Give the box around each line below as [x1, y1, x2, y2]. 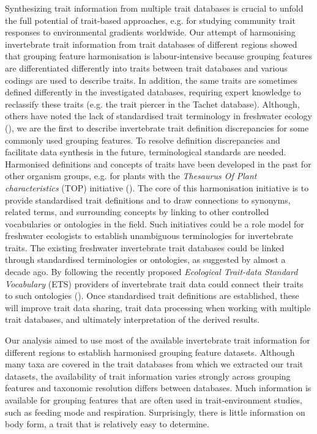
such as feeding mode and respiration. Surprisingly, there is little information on [5, 405, 305, 418]
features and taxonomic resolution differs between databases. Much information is [5, 381, 311, 394]
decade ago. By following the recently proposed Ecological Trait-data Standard [5, 265, 298, 278]
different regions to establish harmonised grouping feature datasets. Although [5, 345, 295, 358]
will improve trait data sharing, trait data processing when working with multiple [5, 301, 311, 314]
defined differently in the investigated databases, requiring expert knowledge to [5, 86, 301, 98]
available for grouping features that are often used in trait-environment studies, [5, 394, 302, 406]
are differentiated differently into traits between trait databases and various [5, 61, 288, 74]
